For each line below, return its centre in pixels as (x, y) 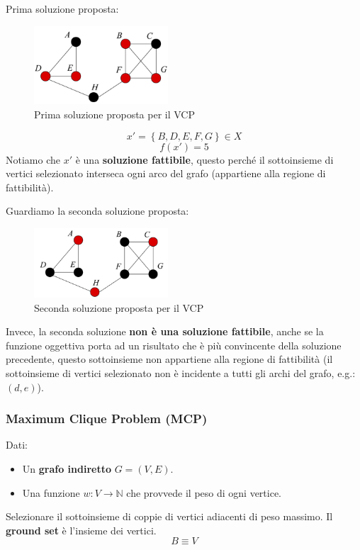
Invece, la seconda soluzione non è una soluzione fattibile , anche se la (165, 331)
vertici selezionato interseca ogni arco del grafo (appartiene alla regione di (166, 173)
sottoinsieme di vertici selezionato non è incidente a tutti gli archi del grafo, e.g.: (181, 373)
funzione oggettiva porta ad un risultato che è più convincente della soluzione (174, 345)
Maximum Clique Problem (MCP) (107, 419)
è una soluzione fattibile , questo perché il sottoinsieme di (204, 159)
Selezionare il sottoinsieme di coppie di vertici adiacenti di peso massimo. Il (169, 516)
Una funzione (51, 492)
